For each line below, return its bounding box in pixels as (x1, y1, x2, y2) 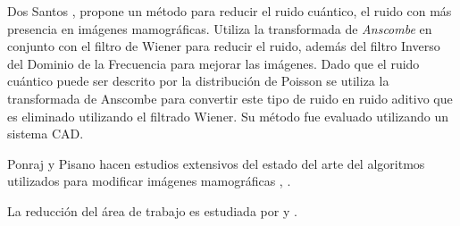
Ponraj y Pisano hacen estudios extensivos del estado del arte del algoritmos (7, 154, 425, 172)
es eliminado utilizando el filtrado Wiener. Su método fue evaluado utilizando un (7, 106, 449, 125)
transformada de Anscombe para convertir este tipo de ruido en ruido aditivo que (7, 88, 453, 107)
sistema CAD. (7, 124, 84, 143)
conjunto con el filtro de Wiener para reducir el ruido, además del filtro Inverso (7, 37, 440, 55)
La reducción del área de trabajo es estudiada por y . (7, 201, 297, 220)
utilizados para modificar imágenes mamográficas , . (7, 172, 291, 190)
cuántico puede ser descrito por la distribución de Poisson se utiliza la (7, 71, 389, 90)
